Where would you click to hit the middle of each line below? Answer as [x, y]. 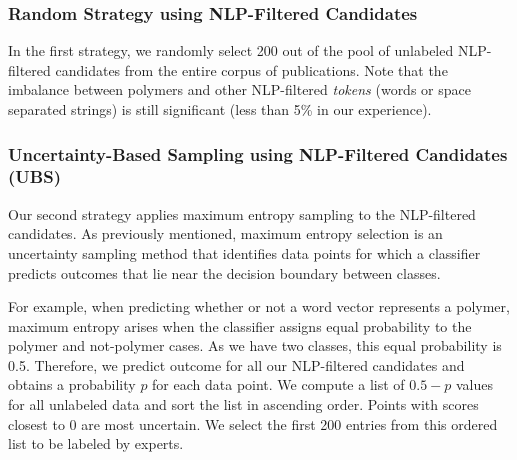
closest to [36, 423]
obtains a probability [72, 384]
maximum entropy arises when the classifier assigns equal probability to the [240, 325]
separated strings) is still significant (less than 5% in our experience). [220, 109]
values [474, 384]
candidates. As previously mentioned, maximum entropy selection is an [225, 233]
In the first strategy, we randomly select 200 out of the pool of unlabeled [231, 50]
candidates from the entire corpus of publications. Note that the [251, 69]
